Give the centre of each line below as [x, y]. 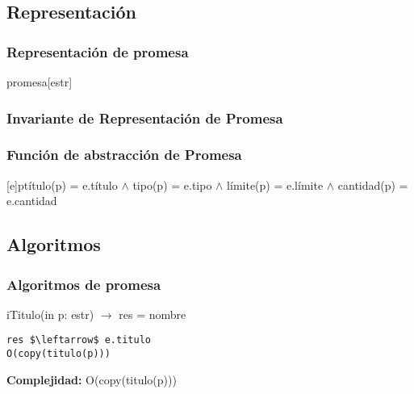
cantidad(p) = [373, 184]
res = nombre [153, 314]
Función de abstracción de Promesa [124, 155]
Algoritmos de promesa [84, 284]
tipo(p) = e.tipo [172, 184]
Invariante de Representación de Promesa [145, 117]
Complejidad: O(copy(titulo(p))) [92, 379]
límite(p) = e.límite [275, 184]
